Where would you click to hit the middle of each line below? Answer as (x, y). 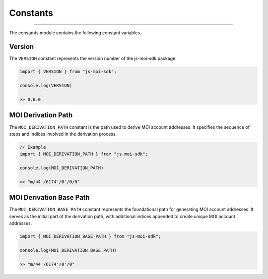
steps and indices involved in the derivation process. (63, 134)
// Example (33, 147)
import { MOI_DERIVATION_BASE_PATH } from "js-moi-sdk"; (90, 236)
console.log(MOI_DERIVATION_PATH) (62, 168)
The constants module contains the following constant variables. (75, 33)
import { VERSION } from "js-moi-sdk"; (68, 72)
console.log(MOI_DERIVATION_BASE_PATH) (68, 250)
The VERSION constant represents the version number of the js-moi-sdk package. (93, 58)
